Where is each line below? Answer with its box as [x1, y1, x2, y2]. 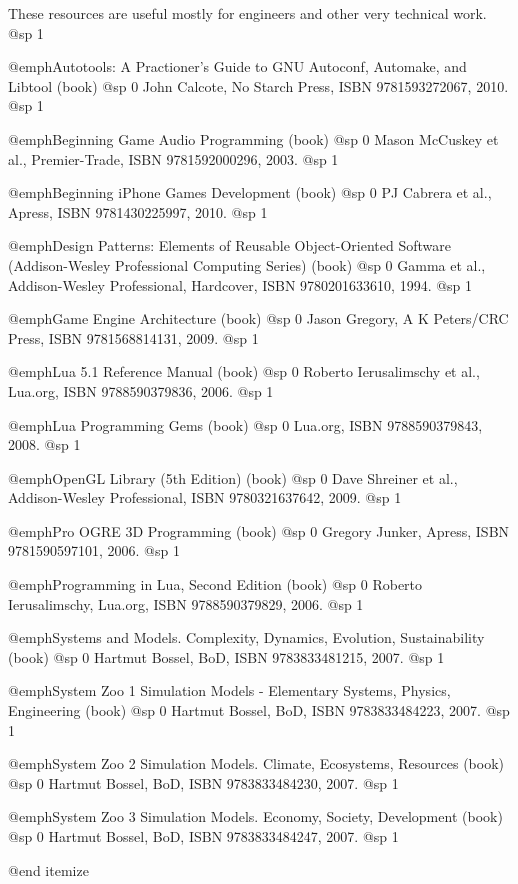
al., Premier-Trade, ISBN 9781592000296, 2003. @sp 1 [8, 148, 339, 169]
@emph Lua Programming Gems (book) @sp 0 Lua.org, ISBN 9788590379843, [8, 414, 483, 435]
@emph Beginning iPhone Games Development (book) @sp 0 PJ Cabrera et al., [8, 182, 492, 203]
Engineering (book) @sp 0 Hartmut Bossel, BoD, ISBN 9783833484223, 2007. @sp [8, 700, 510, 721]
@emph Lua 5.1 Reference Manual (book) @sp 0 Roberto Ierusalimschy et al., [8, 361, 480, 382]
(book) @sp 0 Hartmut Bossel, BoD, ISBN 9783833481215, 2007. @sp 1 [8, 646, 445, 667]
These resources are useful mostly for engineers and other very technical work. [8, 3, 487, 23]
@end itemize [8, 859, 89, 880]
